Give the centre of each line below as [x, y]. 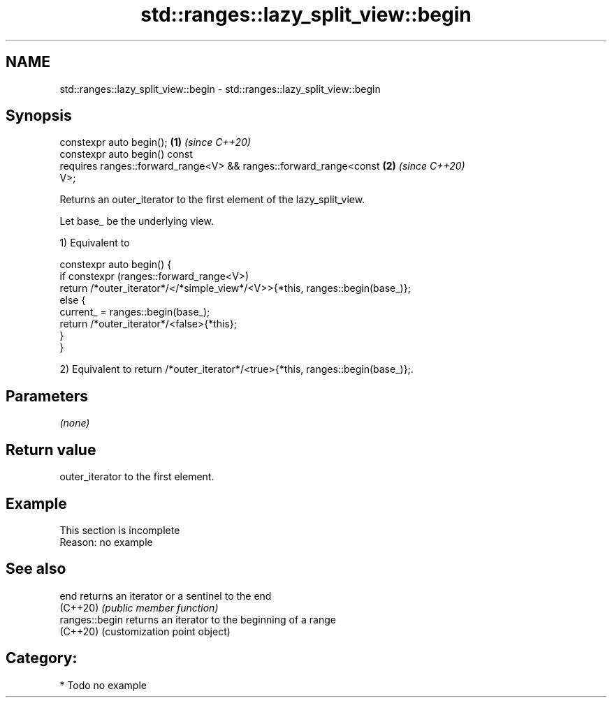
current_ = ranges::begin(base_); [135, 312]
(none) [75, 423]
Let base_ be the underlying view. [137, 221]
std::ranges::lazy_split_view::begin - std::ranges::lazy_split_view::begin [220, 89]
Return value [51, 450]
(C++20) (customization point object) [145, 631]
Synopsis [39, 116]
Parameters [47, 396]
